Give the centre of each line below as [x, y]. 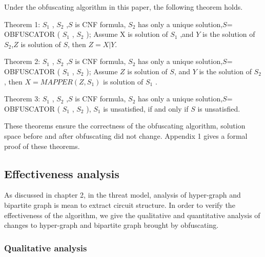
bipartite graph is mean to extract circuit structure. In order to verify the [120, 205]
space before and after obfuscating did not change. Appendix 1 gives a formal [126, 135]
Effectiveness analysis [62, 173]
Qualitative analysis [46, 248]
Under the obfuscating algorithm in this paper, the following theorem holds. [124, 7]
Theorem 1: [22, 24]
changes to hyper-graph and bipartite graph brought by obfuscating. [111, 225]
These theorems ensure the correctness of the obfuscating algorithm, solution [125, 126]
